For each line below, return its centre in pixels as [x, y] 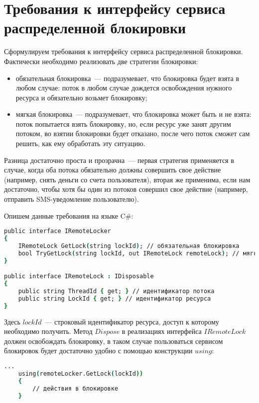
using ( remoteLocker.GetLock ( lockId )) [81, 373]
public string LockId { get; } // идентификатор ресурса [115, 298]
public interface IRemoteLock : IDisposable [79, 277]
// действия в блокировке [75, 388]
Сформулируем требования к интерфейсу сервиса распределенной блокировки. [124, 51]
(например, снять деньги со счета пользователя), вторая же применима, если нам [127, 179]
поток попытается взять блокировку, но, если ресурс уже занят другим [123, 123]
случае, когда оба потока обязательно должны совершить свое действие [113, 170]
